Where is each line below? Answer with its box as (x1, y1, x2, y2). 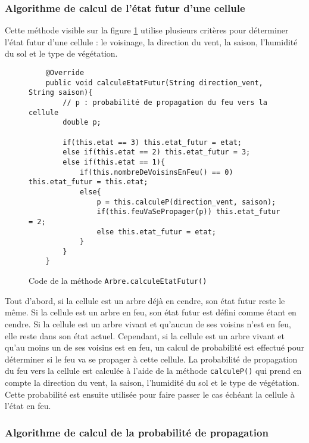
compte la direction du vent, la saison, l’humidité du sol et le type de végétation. (5, 376, 299, 388)
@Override (45, 69, 85, 77)
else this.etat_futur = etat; (96, 227, 216, 236)
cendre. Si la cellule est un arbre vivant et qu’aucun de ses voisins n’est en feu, (5, 317, 291, 330)
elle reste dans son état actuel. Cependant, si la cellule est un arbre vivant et (5, 329, 285, 342)
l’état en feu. (5, 399, 51, 412)
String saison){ (29, 88, 93, 97)
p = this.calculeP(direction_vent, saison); (96, 197, 276, 206)
